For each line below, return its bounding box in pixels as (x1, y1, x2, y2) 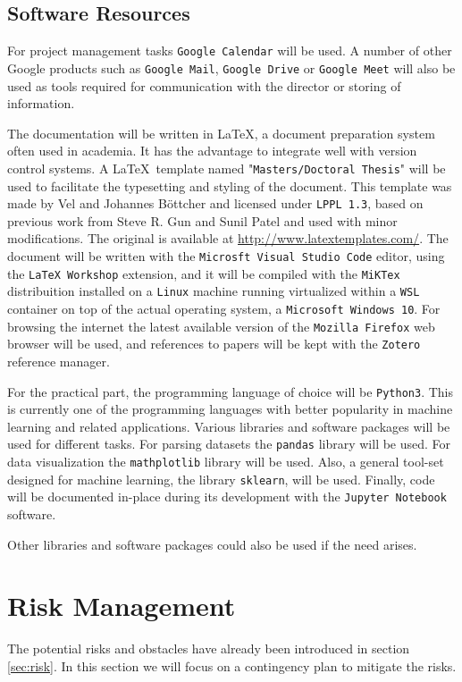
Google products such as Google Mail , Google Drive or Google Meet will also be (7, 58, 456, 77)
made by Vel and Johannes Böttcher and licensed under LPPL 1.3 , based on (7, 194, 424, 213)
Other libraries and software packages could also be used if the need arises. (7, 535, 417, 553)
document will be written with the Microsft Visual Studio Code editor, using (7, 246, 445, 265)
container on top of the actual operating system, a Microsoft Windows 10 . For (7, 299, 441, 317)
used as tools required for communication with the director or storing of (7, 76, 401, 95)
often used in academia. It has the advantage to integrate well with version (7, 141, 417, 160)
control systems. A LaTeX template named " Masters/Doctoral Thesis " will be (7, 158, 446, 177)
